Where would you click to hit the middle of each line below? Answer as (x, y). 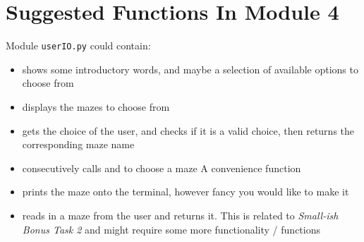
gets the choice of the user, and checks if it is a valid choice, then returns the (188, 130)
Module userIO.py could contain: (78, 46)
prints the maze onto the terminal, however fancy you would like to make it (186, 192)
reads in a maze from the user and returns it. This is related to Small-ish (180, 215)
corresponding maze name (78, 144)
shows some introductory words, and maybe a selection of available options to (190, 69)
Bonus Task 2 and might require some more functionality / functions (171, 229)
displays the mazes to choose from (96, 106)
